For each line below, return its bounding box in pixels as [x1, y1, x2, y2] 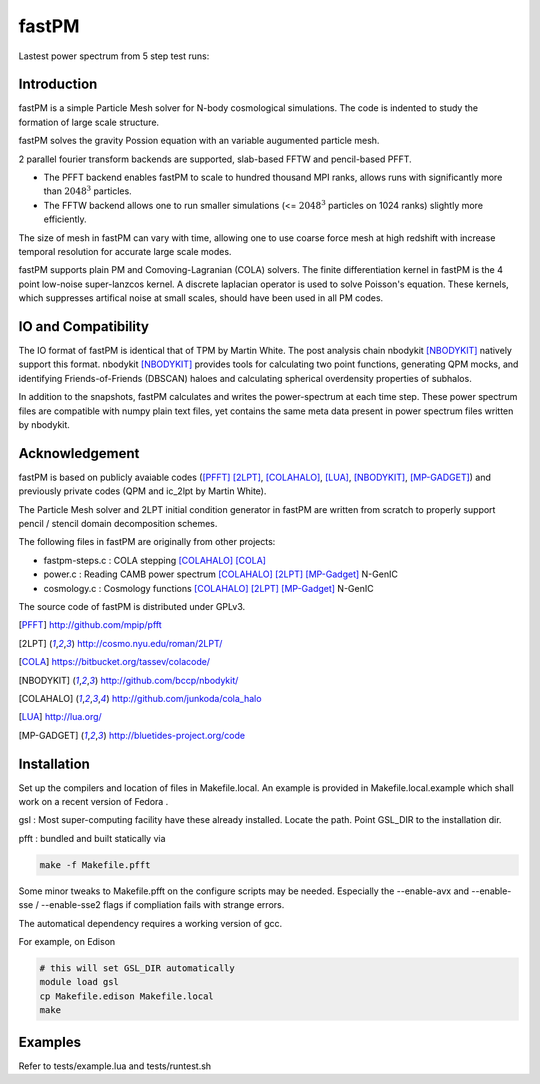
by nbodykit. [18, 419, 70, 430]
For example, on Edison [18, 935, 116, 947]
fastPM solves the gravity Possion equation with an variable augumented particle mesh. [18, 135, 380, 147]
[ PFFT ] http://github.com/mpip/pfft [18, 619, 162, 631]
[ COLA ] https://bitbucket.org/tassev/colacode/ [18, 656, 210, 668]
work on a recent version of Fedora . [18, 796, 169, 808]
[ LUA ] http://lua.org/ [18, 711, 102, 723]
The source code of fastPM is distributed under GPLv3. [18, 601, 246, 613]
